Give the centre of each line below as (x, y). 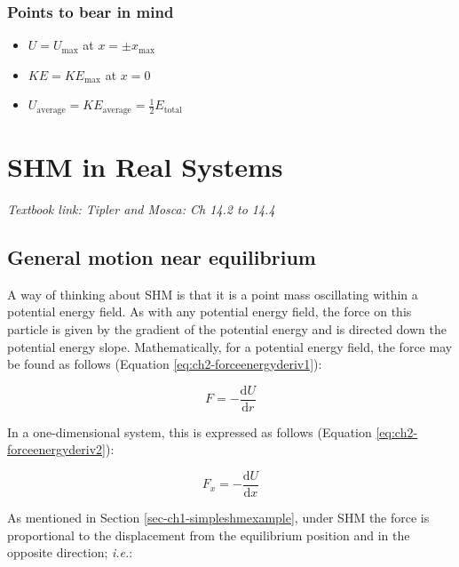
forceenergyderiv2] (56, 449)
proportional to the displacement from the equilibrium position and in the (209, 535)
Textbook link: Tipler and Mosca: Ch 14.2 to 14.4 (141, 208)
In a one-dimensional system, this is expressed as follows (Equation (190, 431)
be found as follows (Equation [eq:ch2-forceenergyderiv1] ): (165, 364)
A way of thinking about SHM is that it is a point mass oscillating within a (213, 294)
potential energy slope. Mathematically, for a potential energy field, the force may (230, 346)
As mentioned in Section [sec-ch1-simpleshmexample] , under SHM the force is (218, 518)
